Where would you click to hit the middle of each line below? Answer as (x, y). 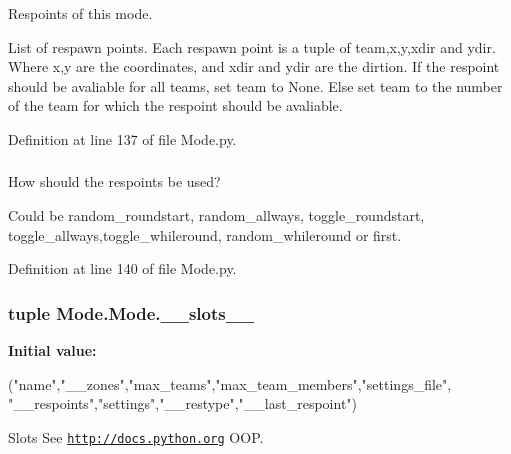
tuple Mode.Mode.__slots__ (131, 312)
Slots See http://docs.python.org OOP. (136, 436)
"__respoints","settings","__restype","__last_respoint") (183, 403)
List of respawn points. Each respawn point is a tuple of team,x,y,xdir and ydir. (252, 46)
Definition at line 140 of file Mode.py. (122, 268)
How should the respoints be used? (114, 181)
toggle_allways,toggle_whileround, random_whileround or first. (205, 234)
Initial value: (52, 350)
